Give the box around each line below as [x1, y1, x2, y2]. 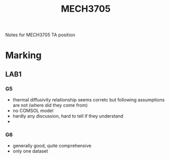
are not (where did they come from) [12, 102, 88, 109]
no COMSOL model [12, 108, 54, 114]
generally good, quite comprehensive [12, 143, 92, 149]
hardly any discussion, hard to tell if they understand [12, 113, 124, 119]
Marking [5, 49, 42, 61]
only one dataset [12, 148, 48, 154]
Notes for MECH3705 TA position [5, 32, 76, 38]
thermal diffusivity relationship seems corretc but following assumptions [12, 97, 165, 103]
